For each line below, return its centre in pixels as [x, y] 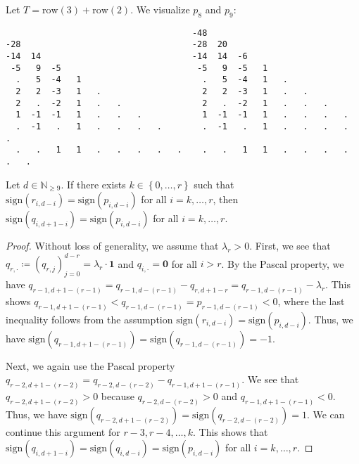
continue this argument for [63, 432]
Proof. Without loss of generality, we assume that [112, 246]
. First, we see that [290, 246]
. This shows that [231, 432]
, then [226, 199]
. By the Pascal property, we [283, 263]
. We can [326, 414]
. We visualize [160, 9]
